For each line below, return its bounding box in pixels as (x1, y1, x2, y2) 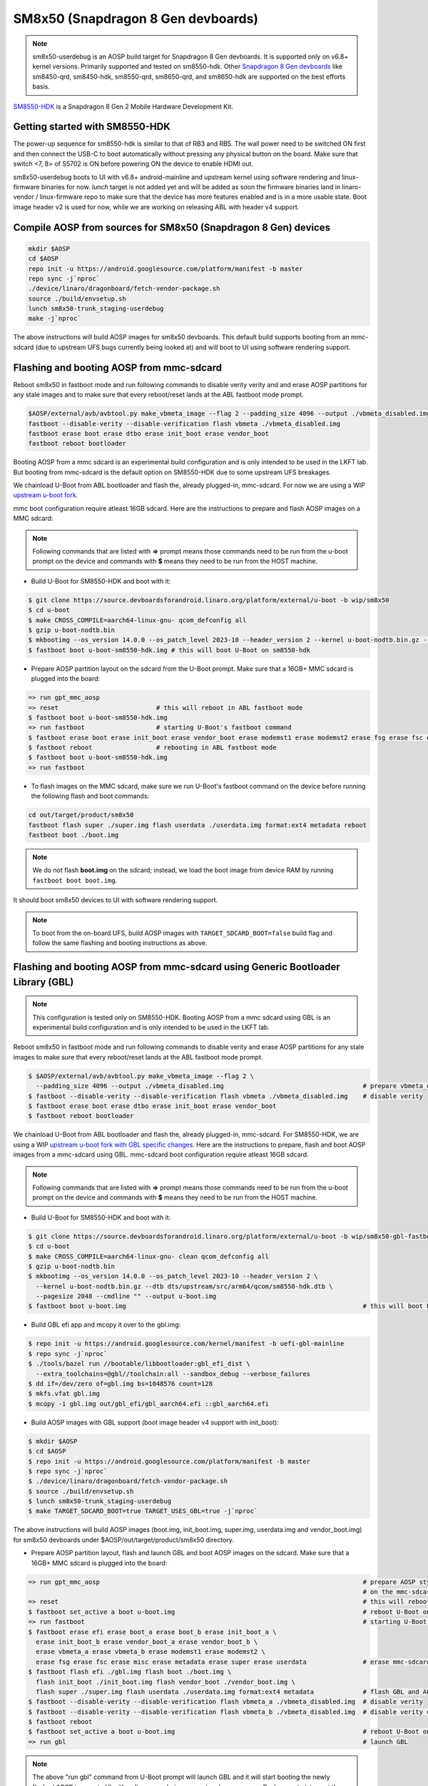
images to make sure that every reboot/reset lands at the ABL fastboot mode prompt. (13, 1052, 263, 1061)
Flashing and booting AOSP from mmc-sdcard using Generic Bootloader (13, 961, 340, 973)
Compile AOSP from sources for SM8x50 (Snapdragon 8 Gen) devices (13, 221, 331, 234)
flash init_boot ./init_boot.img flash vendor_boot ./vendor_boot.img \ (36, 1677, 296, 1686)
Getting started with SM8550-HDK (13, 121, 170, 133)
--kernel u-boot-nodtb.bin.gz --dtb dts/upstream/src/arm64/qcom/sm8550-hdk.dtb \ (36, 1282, 333, 1290)
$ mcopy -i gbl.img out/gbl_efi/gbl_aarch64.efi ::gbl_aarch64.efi (28, 1400, 270, 1407)
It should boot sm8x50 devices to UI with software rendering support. (13, 896, 218, 904)
